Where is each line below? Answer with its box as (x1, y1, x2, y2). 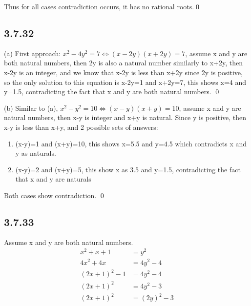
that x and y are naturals (15, 174, 91, 184)
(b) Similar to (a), (4, 102, 58, 113)
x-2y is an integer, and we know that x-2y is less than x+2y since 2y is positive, (4, 67, 243, 77)
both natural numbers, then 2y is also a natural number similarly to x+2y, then (4, 58, 243, 68)
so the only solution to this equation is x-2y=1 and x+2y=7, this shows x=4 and (4, 77, 247, 87)
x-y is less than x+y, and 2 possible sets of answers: (4, 122, 158, 132)
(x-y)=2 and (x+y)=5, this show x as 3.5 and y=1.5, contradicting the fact (15, 164, 241, 174)
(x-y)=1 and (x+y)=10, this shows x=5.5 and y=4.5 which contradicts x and (15, 138, 247, 148)
